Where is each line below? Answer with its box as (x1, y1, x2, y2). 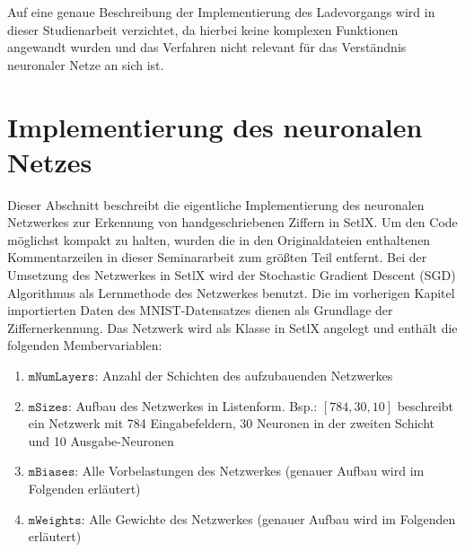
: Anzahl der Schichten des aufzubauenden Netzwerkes (94, 366, 393, 385)
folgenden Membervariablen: (7, 336, 162, 355)
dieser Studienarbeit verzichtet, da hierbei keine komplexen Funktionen (7, 20, 399, 39)
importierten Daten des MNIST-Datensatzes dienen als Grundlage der (7, 301, 393, 320)
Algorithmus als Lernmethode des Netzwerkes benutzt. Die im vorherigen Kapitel (7, 283, 455, 302)
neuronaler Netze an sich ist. (7, 55, 164, 74)
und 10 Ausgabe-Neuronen (28, 431, 174, 450)
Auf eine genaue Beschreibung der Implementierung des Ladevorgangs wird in (7, 3, 435, 21)
